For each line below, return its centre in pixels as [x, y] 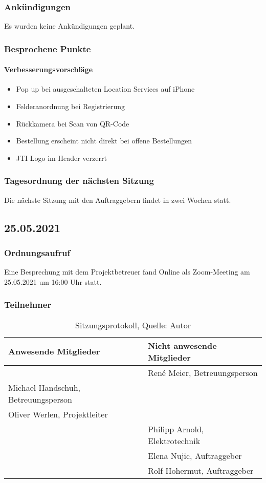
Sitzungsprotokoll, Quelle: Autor [133, 325]
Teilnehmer [28, 304]
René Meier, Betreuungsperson [203, 372]
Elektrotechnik [174, 440]
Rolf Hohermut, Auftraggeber [201, 470]
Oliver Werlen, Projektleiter [58, 414]
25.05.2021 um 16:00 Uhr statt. [53, 281]
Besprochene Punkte [48, 48]
